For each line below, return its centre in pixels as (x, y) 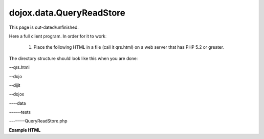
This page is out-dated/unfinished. (44, 27)
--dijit (15, 85)
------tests (20, 112)
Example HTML (25, 130)
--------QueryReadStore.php (38, 121)
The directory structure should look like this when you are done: (73, 58)
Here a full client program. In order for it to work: (58, 36)
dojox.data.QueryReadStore (67, 13)
